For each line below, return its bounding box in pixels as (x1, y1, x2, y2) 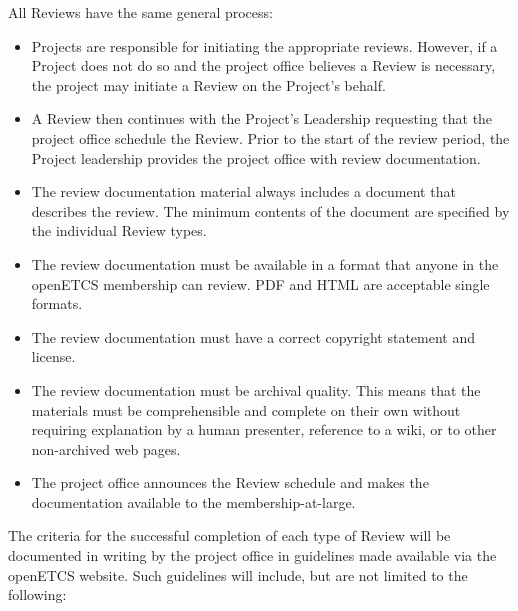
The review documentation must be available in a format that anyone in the (31, 253, 499, 274)
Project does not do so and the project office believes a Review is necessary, (31, 55, 496, 76)
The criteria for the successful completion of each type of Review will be (8, 525, 451, 546)
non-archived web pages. (31, 438, 181, 459)
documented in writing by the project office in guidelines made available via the (8, 545, 497, 566)
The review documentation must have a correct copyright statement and (31, 326, 476, 347)
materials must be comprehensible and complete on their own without (31, 399, 461, 420)
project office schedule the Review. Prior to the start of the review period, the (31, 127, 510, 148)
